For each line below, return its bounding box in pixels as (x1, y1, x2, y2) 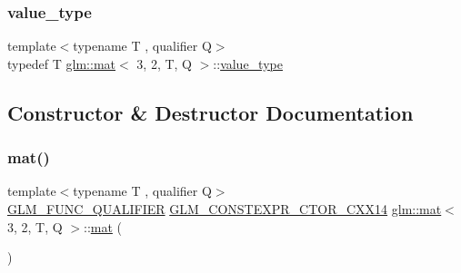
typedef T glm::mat (7, 54, 116, 73)
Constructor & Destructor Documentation (7, 98, 414, 126)
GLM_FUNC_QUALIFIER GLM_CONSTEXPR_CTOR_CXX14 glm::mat (7, 200, 442, 218)
